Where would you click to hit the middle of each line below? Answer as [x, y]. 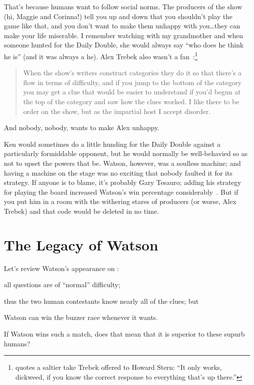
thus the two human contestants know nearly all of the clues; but [101, 301]
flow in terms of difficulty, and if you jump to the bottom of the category [132, 82]
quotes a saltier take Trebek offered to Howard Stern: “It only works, [119, 367]
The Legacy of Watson [81, 244]
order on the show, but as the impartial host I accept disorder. [117, 111]
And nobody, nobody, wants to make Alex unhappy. [82, 127]
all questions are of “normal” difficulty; [62, 284]
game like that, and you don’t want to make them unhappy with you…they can [122, 26]
